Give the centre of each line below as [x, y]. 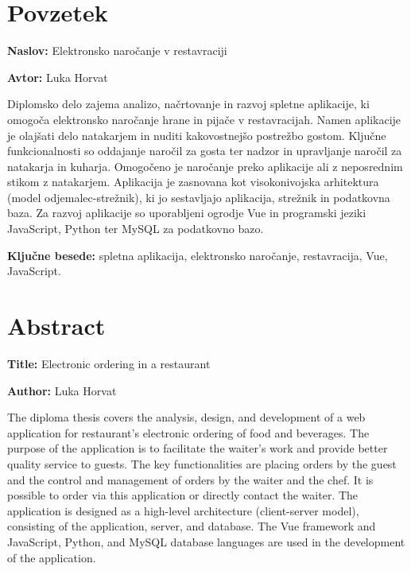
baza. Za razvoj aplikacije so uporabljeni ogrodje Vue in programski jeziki [187, 213]
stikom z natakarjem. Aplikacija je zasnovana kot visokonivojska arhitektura [193, 182]
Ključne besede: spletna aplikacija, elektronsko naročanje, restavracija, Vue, [198, 255]
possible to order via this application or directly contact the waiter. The [183, 495]
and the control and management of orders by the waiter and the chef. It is [190, 479]
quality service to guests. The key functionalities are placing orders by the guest [202, 463]
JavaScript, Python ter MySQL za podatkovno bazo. [136, 229]
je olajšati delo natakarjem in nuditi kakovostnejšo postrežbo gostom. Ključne [197, 135]
